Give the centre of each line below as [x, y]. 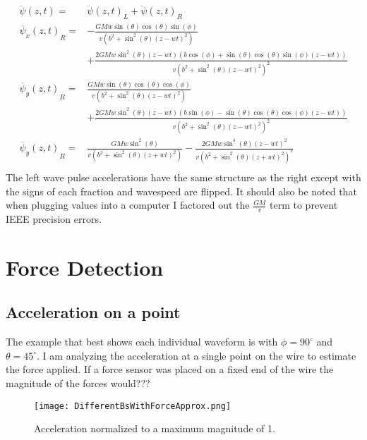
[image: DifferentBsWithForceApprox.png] [133, 406]
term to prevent [304, 205]
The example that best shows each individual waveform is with [142, 342]
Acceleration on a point [93, 312]
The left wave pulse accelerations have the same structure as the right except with [183, 177]
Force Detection [85, 267]
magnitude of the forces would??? [78, 383]
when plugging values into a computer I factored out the [128, 205]
